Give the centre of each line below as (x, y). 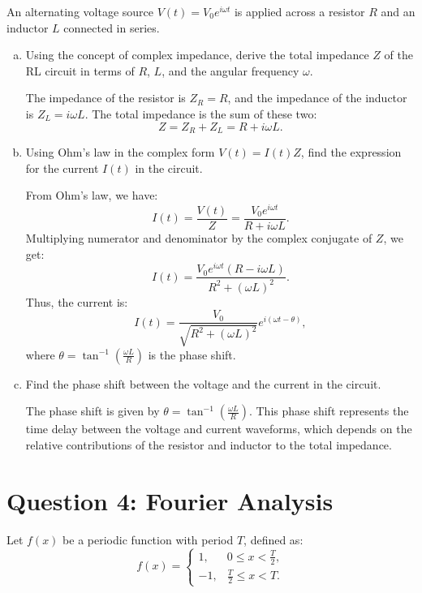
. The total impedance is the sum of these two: (201, 113)
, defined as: (273, 539)
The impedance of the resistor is (105, 98)
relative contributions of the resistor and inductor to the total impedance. (209, 444)
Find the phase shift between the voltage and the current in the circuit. (203, 383)
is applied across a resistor (299, 11)
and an (398, 11)
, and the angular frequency (230, 70)
